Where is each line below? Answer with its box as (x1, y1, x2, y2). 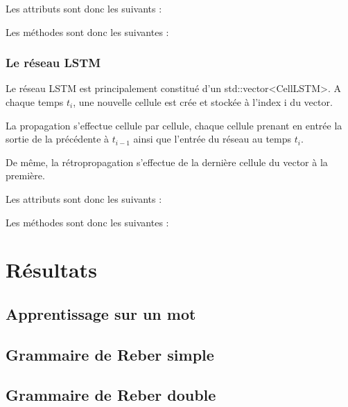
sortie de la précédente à (6, 132, 110, 146)
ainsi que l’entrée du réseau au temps (133, 132, 292, 146)
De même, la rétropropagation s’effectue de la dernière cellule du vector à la (6, 154, 328, 169)
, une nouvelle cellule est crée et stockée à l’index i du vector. (73, 95, 333, 109)
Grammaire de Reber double (6, 384, 216, 406)
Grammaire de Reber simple (6, 343, 214, 365)
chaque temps (6, 95, 64, 109)
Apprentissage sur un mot (6, 302, 196, 324)
